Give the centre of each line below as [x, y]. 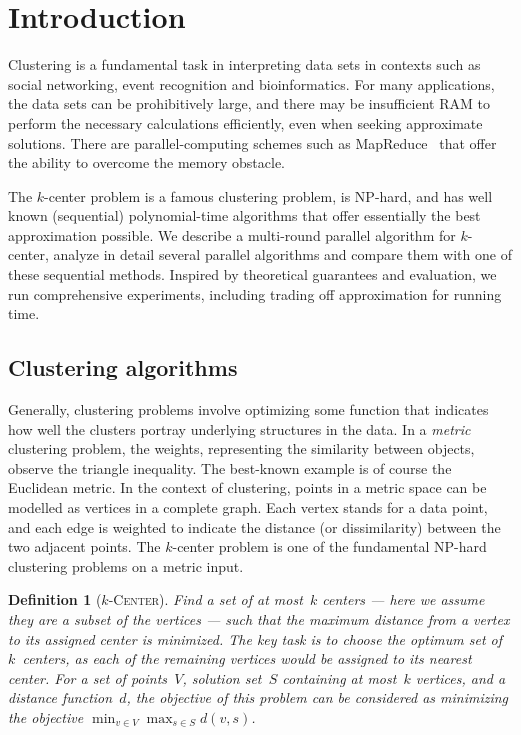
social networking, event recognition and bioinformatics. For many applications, [251, 83]
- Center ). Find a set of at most [205, 599]
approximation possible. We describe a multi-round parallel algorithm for [232, 234]
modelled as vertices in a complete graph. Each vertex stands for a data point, [248, 507]
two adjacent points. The [84, 546]
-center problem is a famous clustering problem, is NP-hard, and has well [268, 195]
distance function [60, 697]
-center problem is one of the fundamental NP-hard [329, 546]
